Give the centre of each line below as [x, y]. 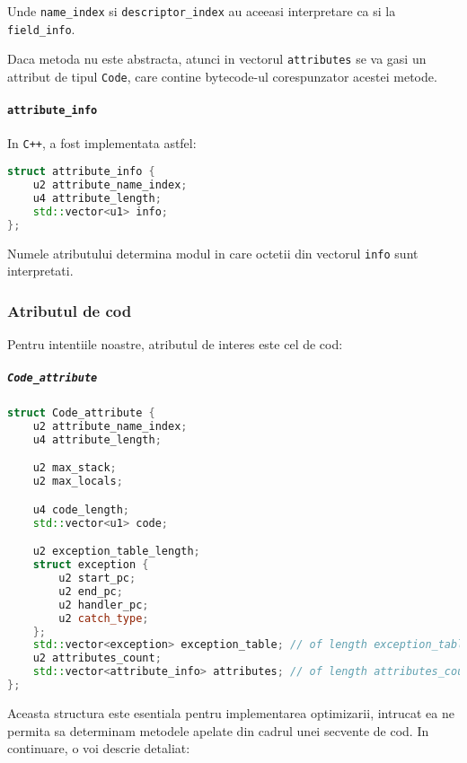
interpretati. [40, 271]
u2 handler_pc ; [104, 605]
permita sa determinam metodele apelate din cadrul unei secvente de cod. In [218, 730]
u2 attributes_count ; [97, 658]
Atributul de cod [70, 310]
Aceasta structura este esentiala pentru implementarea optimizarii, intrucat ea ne [231, 712]
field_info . [41, 28]
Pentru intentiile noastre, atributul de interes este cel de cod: [175, 343]
